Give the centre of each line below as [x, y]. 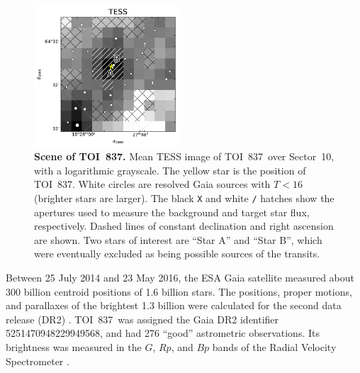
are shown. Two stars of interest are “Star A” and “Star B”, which [178, 239]
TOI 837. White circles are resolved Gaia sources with [152, 184]
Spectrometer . [38, 361]
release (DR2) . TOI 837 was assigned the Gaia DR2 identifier [142, 319]
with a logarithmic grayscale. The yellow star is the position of [170, 170]
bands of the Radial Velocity [274, 346]
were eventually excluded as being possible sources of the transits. [177, 254]
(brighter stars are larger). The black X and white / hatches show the [184, 197]
